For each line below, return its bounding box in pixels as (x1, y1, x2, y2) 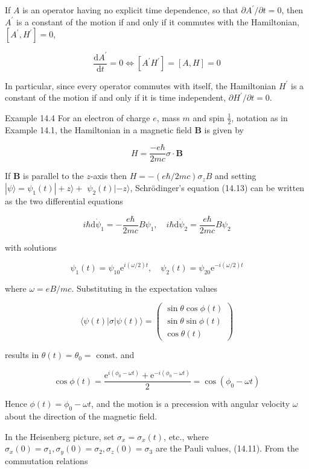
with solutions (5, 241, 57, 253)
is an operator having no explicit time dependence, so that (22, 4, 238, 16)
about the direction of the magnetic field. (5, 410, 158, 423)
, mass (156, 111, 180, 124)
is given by (204, 123, 244, 136)
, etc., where (164, 430, 209, 442)
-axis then (90, 169, 127, 182)
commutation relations (5, 454, 88, 467)
